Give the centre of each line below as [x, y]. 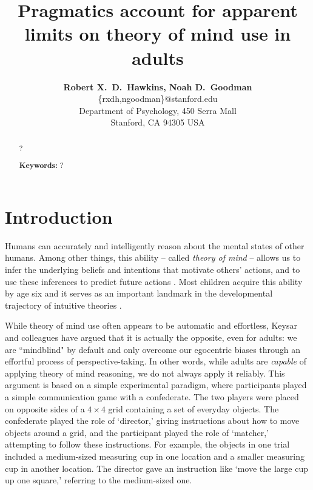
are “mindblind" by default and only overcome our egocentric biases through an [153, 349]
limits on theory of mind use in [158, 34]
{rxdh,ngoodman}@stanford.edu [158, 99]
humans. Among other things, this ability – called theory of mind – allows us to [153, 257]
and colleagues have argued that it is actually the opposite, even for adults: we [151, 337]
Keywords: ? [41, 166]
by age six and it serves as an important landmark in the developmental [139, 293]
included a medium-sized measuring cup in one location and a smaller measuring [155, 456]
